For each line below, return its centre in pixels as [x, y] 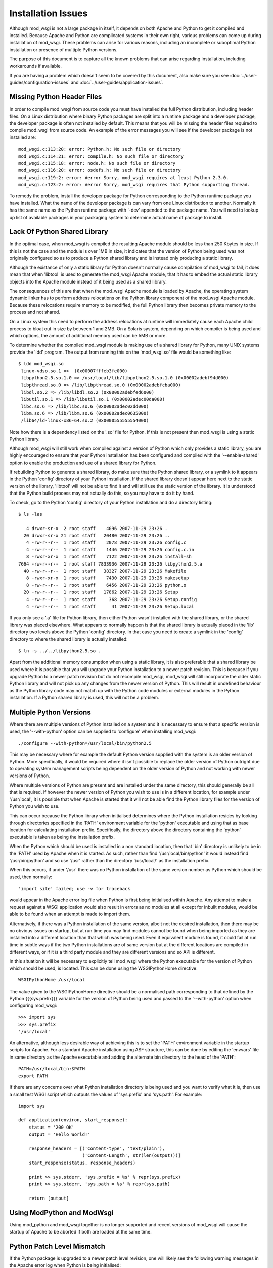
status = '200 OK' [52, 1127]
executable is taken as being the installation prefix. [62, 837]
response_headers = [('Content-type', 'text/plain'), [97, 1149]
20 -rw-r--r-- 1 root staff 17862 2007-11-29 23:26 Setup [101, 592]
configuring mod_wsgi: [33, 1006]
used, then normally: [31, 877]
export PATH [33, 1076]
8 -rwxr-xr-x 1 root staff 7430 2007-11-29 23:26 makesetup [107, 578]
